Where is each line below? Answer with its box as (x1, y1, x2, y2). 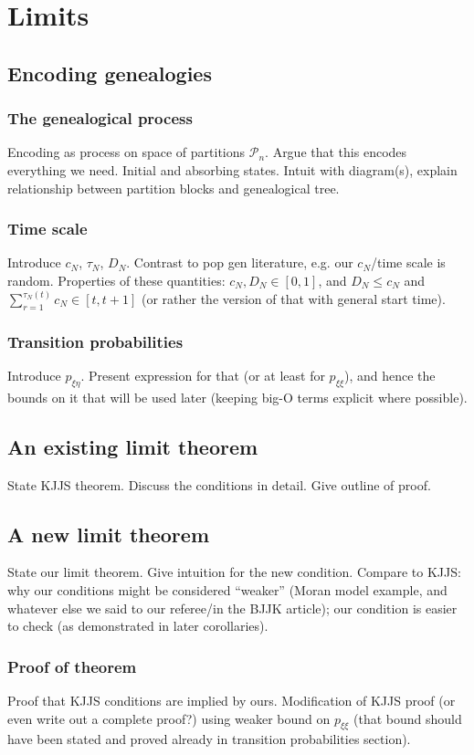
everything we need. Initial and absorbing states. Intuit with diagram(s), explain (7, 160, 458, 179)
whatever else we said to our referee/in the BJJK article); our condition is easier (7, 598, 458, 617)
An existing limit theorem (7, 432, 258, 460)
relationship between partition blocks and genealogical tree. (7, 178, 340, 197)
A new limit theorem (7, 519, 210, 548)
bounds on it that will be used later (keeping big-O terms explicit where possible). (7, 387, 468, 406)
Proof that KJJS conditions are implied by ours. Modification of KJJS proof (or (7, 691, 456, 709)
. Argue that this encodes (265, 142, 407, 162)
